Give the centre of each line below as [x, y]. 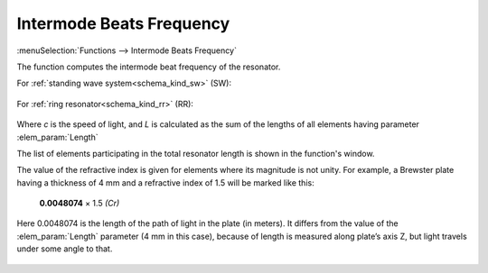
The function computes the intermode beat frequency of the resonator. [149, 67]
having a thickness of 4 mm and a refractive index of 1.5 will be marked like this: [166, 182]
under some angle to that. [65, 249]
